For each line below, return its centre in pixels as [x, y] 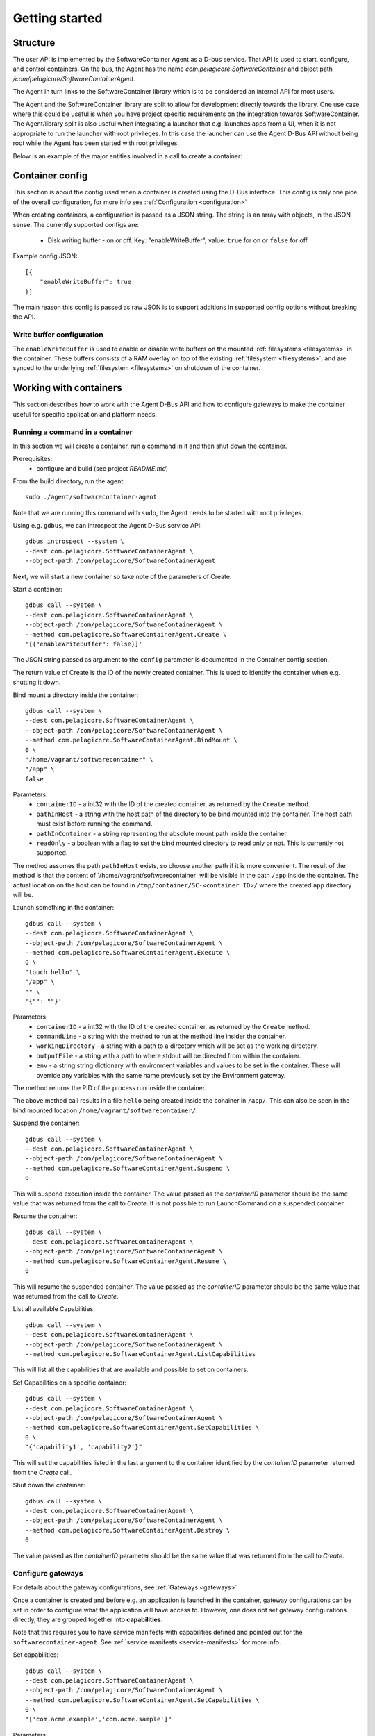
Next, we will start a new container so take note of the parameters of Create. [122, 576]
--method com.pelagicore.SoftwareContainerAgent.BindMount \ [131, 740]
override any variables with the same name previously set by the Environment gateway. [161, 1075]
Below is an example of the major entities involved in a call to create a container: [128, 156]
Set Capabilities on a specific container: [70, 1383]
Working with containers [67, 388]
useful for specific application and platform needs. [85, 414]
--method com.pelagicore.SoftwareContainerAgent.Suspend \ [128, 1168]
